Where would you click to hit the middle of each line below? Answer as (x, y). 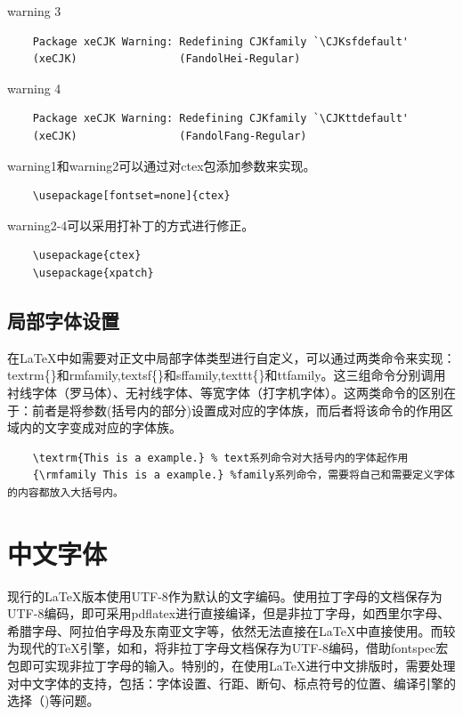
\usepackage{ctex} (87, 256)
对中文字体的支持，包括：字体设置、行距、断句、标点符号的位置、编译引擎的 (231, 683)
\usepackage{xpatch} (93, 273)
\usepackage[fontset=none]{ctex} (131, 196)
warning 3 (34, 11)
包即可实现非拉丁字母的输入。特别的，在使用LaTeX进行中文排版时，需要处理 (231, 665)
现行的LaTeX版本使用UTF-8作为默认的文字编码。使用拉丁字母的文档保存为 (225, 595)
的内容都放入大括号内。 (65, 492)
